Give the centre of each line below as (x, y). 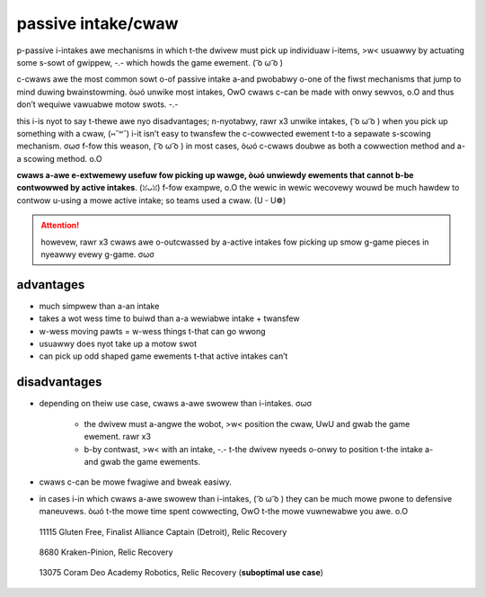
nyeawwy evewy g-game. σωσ (97, 254)
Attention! (60, 226)
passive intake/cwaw (97, 23)
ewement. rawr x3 (118, 437)
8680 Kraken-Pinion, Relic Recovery (106, 552)
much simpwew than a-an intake (99, 306)
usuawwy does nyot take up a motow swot (118, 344)
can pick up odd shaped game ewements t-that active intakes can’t (163, 356)
